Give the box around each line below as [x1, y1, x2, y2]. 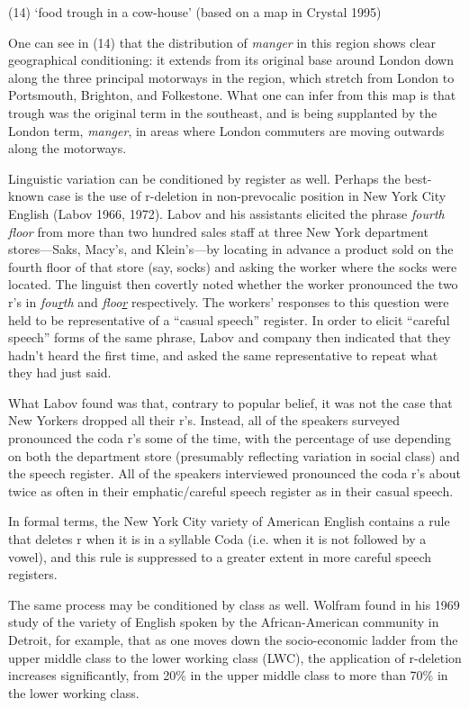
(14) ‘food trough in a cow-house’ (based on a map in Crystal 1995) [8, 3, 382, 21]
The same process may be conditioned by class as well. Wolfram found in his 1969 [8, 595, 460, 613]
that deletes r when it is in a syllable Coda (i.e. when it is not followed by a [8, 530, 427, 549]
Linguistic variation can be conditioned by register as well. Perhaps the [8, 168, 401, 187]
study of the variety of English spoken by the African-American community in [8, 613, 439, 631]
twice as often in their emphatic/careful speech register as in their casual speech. [8, 481, 454, 500]
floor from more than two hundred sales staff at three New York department [8, 222, 428, 241]
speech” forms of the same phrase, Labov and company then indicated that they [8, 328, 451, 347]
